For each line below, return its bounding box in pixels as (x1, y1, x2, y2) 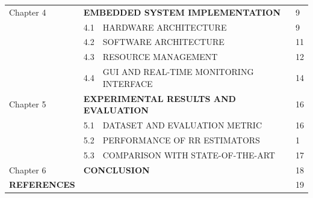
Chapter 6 (9, 163, 46, 176)
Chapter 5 (9, 98, 46, 110)
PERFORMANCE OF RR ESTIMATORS (102, 133, 260, 146)
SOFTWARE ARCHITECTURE (102, 35, 225, 48)
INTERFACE (102, 77, 153, 89)
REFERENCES (9, 178, 75, 191)
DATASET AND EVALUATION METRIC (102, 119, 262, 131)
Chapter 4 (9, 5, 46, 18)
